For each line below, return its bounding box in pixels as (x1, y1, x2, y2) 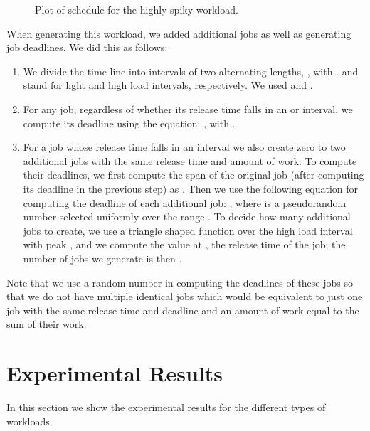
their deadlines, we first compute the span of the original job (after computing (23, 167, 364, 182)
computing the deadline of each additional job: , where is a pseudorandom (23, 195, 347, 210)
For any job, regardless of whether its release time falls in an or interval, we (23, 101, 353, 116)
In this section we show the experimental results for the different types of (6, 400, 326, 414)
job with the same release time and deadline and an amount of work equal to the (6, 302, 359, 317)
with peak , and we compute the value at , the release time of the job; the (23, 237, 346, 252)
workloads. (6, 413, 53, 428)
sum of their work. (6, 316, 87, 331)
